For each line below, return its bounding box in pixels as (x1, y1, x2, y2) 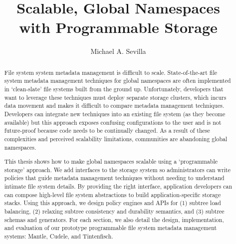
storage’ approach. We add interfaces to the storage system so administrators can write (4, 165, 231, 174)
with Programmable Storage (19, 17, 218, 37)
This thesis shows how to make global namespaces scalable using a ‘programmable (4, 157, 218, 166)
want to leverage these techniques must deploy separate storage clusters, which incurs (4, 93, 227, 101)
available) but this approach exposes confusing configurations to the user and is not (4, 118, 222, 126)
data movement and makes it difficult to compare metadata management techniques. (4, 101, 225, 110)
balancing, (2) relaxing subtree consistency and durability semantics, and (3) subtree (4, 207, 225, 216)
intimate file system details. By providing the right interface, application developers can (4, 182, 233, 191)
